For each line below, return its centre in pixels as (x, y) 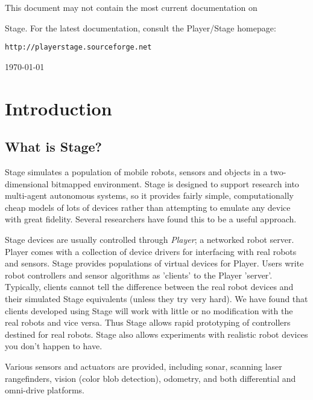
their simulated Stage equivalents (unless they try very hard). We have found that (156, 298)
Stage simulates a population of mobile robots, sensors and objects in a (136, 172)
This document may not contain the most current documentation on (131, 7)
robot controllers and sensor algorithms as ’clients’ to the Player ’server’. (139, 275)
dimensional (27, 183)
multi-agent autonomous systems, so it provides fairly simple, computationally (149, 195)
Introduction (58, 108)
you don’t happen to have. (54, 346)
